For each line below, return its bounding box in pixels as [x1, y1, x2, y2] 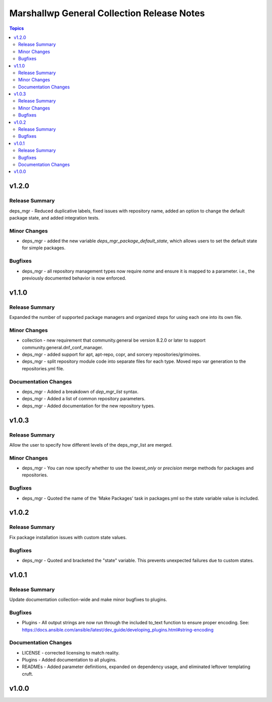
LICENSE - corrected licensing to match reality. [22, 650, 120, 656]
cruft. [22, 671, 33, 677]
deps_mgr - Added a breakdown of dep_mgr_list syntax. [22, 389, 139, 395]
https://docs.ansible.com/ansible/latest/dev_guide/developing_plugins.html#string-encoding [22, 626, 214, 633]
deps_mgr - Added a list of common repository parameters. [22, 396, 146, 402]
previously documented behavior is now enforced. [22, 275, 126, 281]
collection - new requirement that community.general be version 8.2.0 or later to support [22, 337, 206, 343]
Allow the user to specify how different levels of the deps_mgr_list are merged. [9, 442, 173, 448]
